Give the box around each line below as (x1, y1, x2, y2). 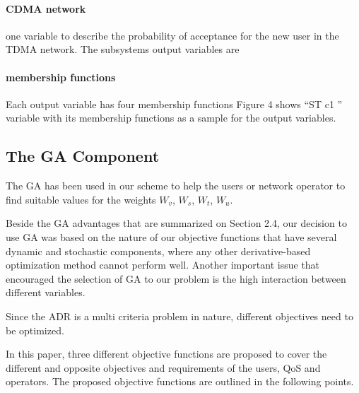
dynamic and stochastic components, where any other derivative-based (6, 243, 311, 258)
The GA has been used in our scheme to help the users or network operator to (6, 178, 346, 193)
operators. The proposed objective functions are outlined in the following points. (6, 374, 354, 389)
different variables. (6, 285, 86, 300)
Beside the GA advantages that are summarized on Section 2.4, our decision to (6, 216, 347, 230)
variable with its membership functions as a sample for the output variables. (6, 110, 336, 125)
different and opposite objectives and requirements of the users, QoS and (6, 360, 321, 375)
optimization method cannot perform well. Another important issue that (6, 257, 320, 272)
